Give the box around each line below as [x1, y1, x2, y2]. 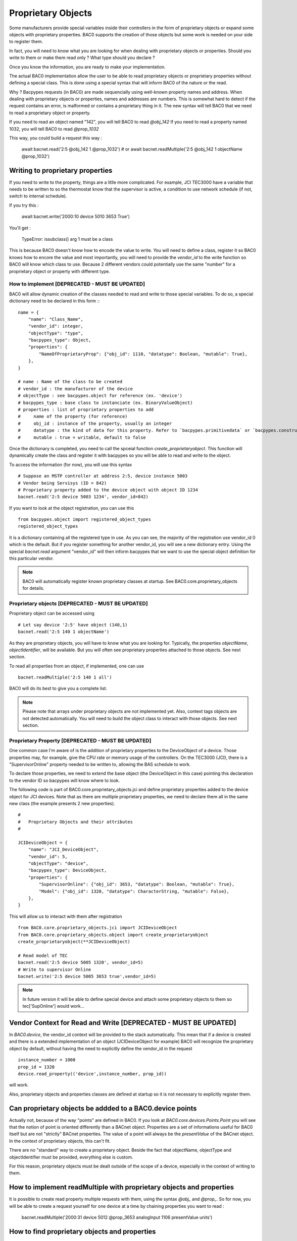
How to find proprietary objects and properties [9, 1227, 156, 1236]
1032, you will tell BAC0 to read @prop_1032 [9, 126, 99, 132]
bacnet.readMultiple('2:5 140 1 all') [18, 675, 112, 680]
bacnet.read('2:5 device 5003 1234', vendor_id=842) [18, 494, 148, 500]
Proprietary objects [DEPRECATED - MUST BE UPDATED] [9, 600, 148, 607]
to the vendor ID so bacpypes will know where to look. [9, 777, 120, 783]
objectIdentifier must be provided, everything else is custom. [9, 1154, 133, 1160]
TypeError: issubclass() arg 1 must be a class [21, 236, 113, 242]
